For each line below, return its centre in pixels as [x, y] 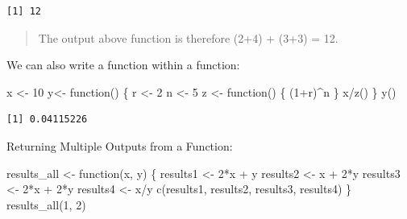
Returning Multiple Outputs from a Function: [120, 145]
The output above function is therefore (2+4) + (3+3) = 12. [188, 37]
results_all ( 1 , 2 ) [46, 204]
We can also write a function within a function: [123, 65]
